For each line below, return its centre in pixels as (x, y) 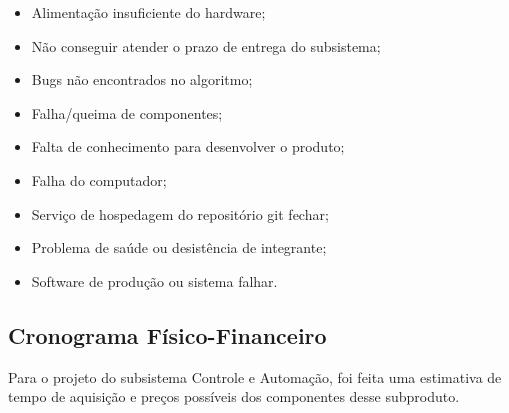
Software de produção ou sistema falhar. (154, 280)
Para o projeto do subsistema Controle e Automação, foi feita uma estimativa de (255, 376)
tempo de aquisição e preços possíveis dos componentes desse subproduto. (234, 396)
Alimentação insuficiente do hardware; (148, 12)
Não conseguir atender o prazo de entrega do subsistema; (206, 45)
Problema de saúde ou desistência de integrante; (179, 247)
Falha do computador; (99, 179)
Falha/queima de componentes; (127, 112)
